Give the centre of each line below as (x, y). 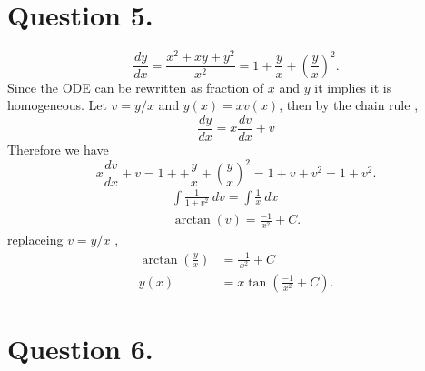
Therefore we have (58, 149)
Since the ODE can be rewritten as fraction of (136, 87)
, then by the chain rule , (349, 105)
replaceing (35, 240)
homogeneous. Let (57, 105)
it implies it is (353, 87)
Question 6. (80, 348)
